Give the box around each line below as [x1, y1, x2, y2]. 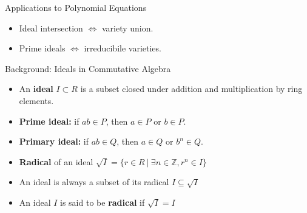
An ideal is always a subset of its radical [19, 175, 169, 188]
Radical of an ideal [19, 155, 93, 168]
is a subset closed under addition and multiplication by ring [80, 82, 303, 95]
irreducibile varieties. [84, 42, 161, 54]
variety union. [101, 21, 153, 34]
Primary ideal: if [19, 135, 89, 148]
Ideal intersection [19, 21, 83, 34]
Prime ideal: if [19, 114, 79, 127]
